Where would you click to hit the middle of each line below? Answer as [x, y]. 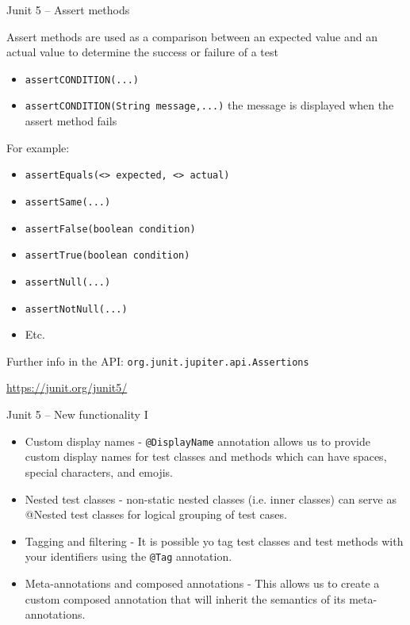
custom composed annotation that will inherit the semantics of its [185, 598]
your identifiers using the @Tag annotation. [128, 556]
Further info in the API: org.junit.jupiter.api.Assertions [158, 360]
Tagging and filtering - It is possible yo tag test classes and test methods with [214, 541]
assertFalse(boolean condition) [110, 229]
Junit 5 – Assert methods [68, 10]
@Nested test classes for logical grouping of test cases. [156, 514]
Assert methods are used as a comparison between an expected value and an [192, 36]
